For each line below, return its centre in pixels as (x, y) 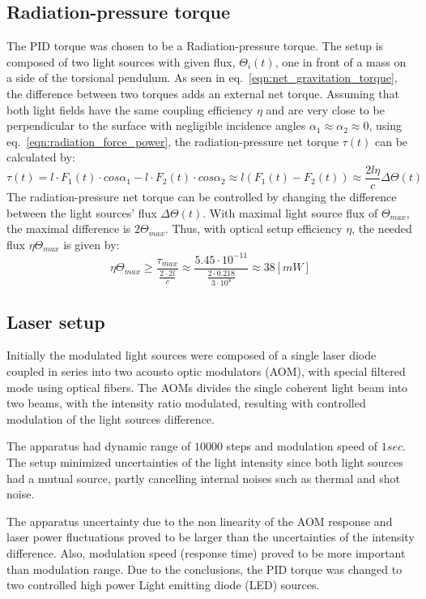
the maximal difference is (69, 228)
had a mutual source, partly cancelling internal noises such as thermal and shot (203, 478)
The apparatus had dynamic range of (99, 446)
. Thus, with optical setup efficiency (253, 228)
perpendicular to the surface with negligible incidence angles (156, 125)
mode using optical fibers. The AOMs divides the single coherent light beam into (207, 387)
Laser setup (56, 321)
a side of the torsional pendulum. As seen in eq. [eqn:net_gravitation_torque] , (202, 78)
